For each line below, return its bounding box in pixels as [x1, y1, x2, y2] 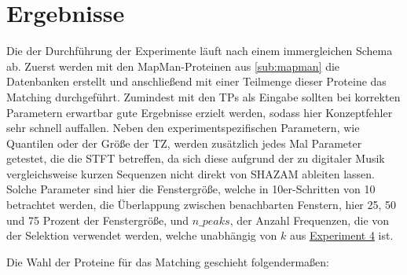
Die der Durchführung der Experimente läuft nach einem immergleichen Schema [6, 42, 393, 59]
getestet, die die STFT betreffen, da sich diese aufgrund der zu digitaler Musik [6, 150, 385, 167]
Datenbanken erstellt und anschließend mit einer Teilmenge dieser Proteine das [6, 73, 387, 90]
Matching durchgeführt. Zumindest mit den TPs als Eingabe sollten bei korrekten [6, 88, 401, 104]
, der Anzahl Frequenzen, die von [229, 211, 390, 228]
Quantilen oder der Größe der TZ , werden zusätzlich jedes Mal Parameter [6, 134, 362, 151]
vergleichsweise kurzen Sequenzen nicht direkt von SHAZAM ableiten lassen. [6, 165, 376, 181]
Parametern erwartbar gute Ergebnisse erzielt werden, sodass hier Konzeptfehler [6, 104, 393, 120]
